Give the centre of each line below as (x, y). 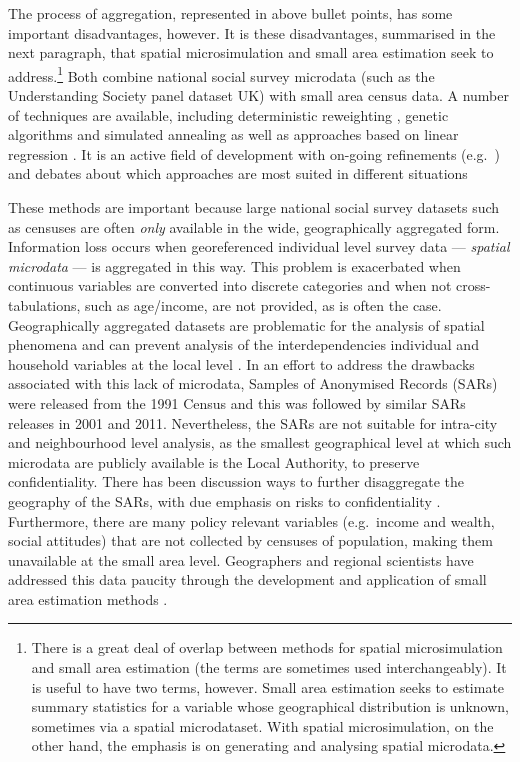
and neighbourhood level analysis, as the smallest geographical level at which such (260, 442)
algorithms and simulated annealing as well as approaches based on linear (233, 134)
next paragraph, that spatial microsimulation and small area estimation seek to (251, 52)
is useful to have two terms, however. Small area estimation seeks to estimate (268, 686)
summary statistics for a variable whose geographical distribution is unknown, (270, 706)
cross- (473, 285)
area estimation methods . (88, 598)
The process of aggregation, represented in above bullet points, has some (230, 13)
